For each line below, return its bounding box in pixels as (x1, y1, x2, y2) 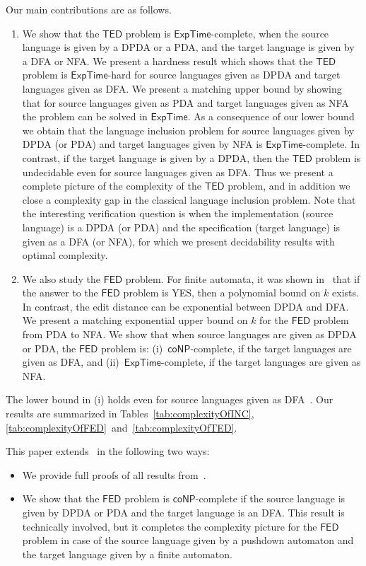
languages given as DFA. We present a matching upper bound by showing (22, 81, 342, 96)
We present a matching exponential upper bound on (22, 313, 248, 328)
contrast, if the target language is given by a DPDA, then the (22, 150, 290, 165)
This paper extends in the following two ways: (6, 444, 210, 458)
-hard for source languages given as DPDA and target (107, 67, 341, 82)
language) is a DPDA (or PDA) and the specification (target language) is (22, 219, 341, 234)
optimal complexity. (22, 248, 108, 262)
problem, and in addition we (228, 178, 350, 193)
